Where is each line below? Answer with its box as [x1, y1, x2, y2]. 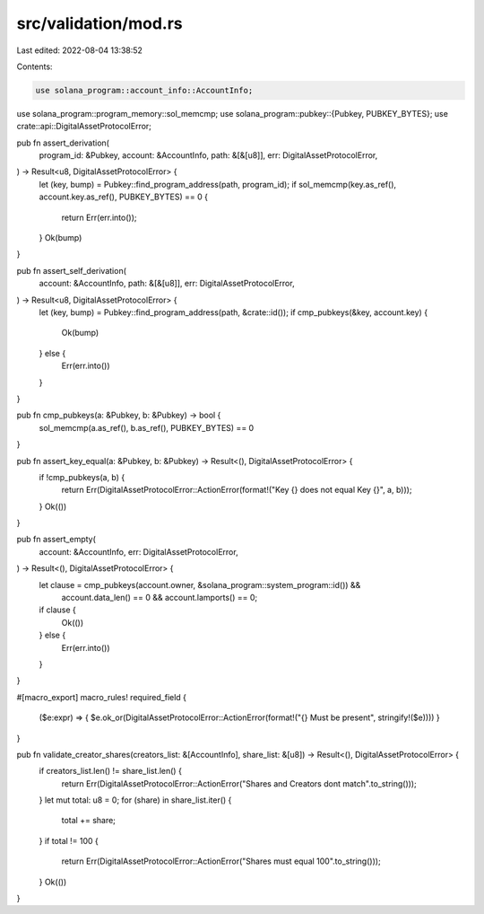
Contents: [16, 61, 53, 72]
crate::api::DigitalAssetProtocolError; [16, 121, 152, 132]
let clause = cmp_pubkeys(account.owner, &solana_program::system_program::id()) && [39, 579, 361, 590]
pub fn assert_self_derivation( [16, 265, 127, 276]
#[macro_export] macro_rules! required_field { [16, 691, 187, 702]
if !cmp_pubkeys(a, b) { [39, 471, 125, 482]
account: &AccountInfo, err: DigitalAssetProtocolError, [39, 546, 238, 557]
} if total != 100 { [39, 835, 99, 846]
